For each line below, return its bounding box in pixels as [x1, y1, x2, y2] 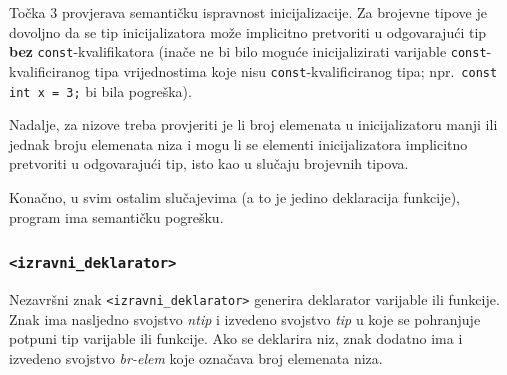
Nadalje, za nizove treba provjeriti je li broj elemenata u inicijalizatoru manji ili [9, 114, 498, 135]
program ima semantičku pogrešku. [9, 206, 224, 227]
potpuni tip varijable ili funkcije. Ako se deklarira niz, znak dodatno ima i [9, 328, 463, 349]
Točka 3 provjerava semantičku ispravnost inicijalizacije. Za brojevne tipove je [9, 2, 487, 22]
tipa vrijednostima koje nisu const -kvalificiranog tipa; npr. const [94, 60, 498, 81]
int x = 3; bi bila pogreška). [9, 80, 192, 101]
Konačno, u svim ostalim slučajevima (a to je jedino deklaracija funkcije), [9, 186, 461, 207]
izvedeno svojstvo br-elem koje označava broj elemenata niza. [9, 347, 383, 368]
